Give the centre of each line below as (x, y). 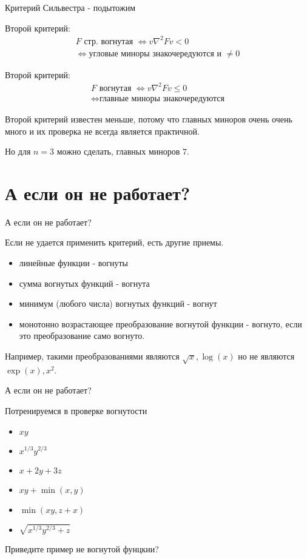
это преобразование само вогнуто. (82, 336)
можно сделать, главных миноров (118, 151)
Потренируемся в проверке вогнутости (76, 410)
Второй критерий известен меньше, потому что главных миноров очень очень (149, 119)
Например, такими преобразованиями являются (92, 356)
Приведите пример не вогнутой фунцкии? (82, 548)
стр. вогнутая (109, 42)
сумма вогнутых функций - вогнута (84, 283)
